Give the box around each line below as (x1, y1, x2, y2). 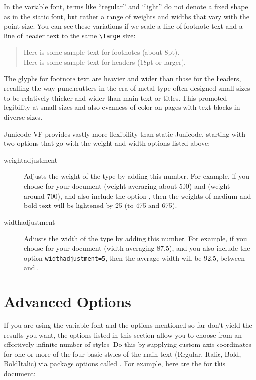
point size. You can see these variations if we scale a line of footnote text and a (4, 21, 243, 31)
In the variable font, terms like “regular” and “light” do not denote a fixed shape (4, 1, 248, 11)
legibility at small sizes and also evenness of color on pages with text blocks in (4, 102, 240, 112)
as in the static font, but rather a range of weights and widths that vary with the (4, 11, 250, 21)
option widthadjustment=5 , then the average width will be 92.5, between (24, 252, 245, 263)
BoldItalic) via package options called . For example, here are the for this (4, 358, 226, 369)
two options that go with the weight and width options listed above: (4, 138, 210, 148)
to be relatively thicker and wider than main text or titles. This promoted (4, 92, 227, 103)
